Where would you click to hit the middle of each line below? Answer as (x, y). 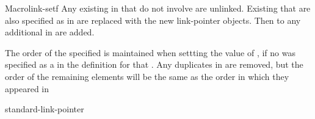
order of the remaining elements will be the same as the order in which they (147, 76)
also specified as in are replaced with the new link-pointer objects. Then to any (153, 20)
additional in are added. (50, 32)
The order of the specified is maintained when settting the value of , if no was (150, 52)
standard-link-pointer (45, 109)
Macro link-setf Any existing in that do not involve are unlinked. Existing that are (158, 8)
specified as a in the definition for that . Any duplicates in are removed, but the (154, 64)
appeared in (27, 88)
